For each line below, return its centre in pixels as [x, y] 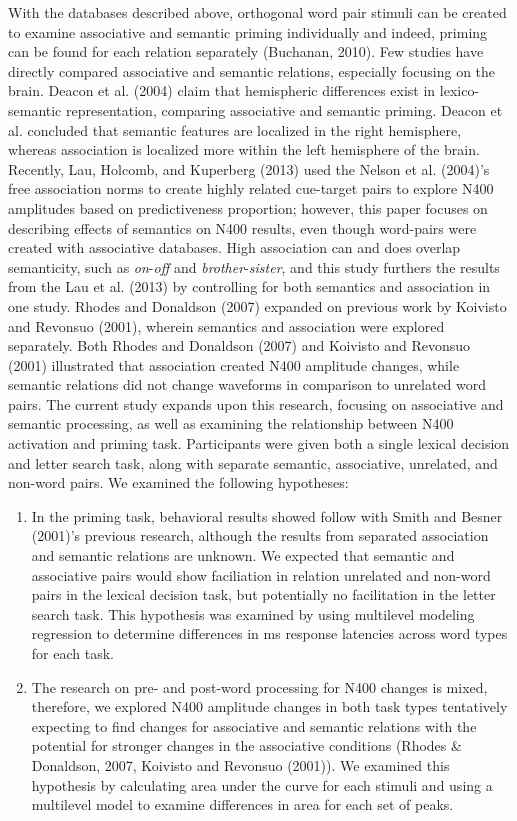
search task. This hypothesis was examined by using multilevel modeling [253, 613]
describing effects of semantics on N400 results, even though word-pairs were [242, 227]
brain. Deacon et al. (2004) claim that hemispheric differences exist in [222, 90]
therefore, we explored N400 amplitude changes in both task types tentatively [269, 706]
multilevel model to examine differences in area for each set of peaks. [242, 804]
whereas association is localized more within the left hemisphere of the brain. [244, 149]
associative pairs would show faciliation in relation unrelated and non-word [261, 574]
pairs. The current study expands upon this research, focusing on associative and [256, 403]
